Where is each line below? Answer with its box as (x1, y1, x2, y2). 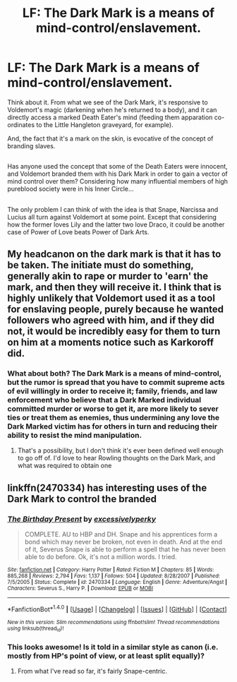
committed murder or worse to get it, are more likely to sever (7, 404, 219, 414)
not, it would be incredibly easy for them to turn (7, 325, 221, 337)
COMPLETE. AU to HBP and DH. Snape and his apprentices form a (24, 530, 218, 539)
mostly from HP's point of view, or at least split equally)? (7, 651, 205, 661)
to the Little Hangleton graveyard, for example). (36, 120, 174, 128)
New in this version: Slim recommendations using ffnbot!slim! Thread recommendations (7, 618, 220, 626)
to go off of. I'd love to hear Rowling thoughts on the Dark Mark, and (17, 454, 216, 462)
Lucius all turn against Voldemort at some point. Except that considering (7, 213, 217, 221)
